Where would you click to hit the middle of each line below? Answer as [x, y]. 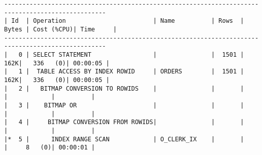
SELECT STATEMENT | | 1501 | [139, 54]
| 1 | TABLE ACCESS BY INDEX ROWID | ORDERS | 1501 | [124, 72]
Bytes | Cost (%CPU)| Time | [60, 29]
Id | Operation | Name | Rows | [128, 21]
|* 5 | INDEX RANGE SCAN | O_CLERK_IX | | [124, 139]
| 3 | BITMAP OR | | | [124, 105]
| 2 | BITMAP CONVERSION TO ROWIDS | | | [124, 88]
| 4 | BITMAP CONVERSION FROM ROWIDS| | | [124, 122]
